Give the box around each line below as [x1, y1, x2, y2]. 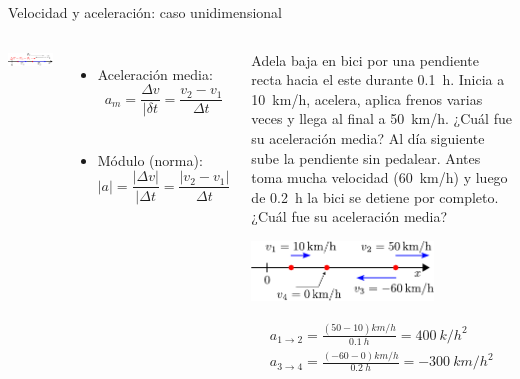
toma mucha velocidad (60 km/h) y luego [251, 167, 508, 188]
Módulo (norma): [97, 149, 203, 170]
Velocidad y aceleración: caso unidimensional [8, 2, 282, 22]
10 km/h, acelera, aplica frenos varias [251, 88, 483, 109]
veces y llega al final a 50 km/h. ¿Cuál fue [251, 108, 512, 129]
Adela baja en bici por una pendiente [251, 49, 479, 70]
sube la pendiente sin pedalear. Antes [251, 147, 481, 168]
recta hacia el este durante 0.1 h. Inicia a [251, 69, 505, 90]
